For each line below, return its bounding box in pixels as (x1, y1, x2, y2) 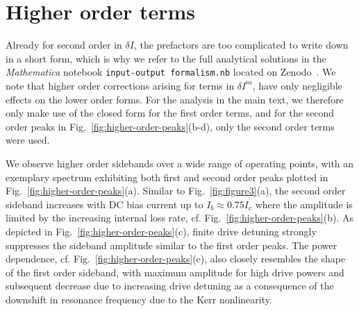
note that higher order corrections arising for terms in (6, 78, 235, 92)
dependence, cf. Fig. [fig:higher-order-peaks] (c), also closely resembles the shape (6, 251, 346, 266)
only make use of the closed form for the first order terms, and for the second (6, 106, 335, 120)
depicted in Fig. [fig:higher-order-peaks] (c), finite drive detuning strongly (6, 224, 317, 238)
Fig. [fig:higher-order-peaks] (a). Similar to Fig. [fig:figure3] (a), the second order (6, 183, 346, 198)
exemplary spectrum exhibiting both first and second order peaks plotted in (6, 169, 328, 184)
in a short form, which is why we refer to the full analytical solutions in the (6, 51, 326, 65)
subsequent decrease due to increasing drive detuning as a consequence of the (6, 278, 334, 293)
